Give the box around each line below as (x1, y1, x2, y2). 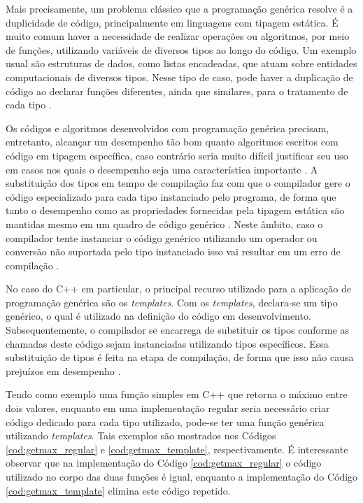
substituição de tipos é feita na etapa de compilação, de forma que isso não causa (6, 350, 354, 364)
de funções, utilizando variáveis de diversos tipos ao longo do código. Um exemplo (6, 42, 357, 57)
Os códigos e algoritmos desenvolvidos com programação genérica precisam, (6, 120, 329, 135)
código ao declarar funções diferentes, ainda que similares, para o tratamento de (6, 83, 348, 98)
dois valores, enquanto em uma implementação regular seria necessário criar (6, 401, 330, 416)
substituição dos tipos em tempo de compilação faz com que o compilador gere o (6, 176, 350, 190)
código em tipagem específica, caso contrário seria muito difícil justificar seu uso (6, 148, 348, 162)
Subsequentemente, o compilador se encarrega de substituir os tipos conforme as (6, 323, 350, 337)
